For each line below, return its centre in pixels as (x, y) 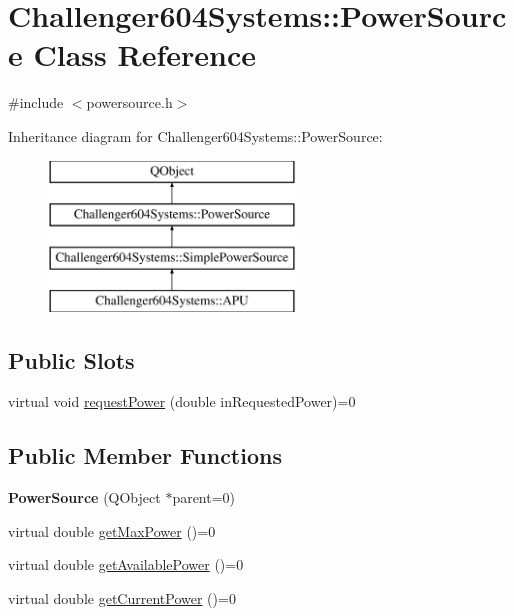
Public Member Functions (145, 455)
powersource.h (129, 102)
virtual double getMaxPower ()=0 (112, 530)
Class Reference (144, 54)
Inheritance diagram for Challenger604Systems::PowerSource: (195, 135)
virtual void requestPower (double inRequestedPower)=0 (182, 401)
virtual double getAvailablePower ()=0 (126, 564)
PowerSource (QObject (84, 497)
